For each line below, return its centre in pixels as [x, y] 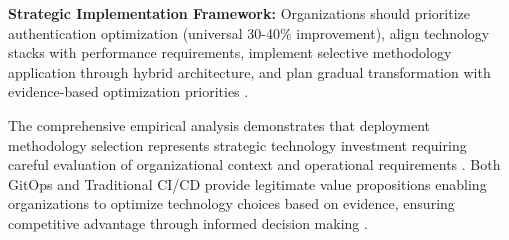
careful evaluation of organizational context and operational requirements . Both [254, 164]
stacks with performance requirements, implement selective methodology [230, 52]
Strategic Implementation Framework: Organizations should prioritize [239, 13]
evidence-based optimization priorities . [128, 91]
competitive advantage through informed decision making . [188, 222]
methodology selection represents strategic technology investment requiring [237, 144]
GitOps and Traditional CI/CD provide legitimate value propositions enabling [247, 183]
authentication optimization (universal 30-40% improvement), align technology [249, 32]
